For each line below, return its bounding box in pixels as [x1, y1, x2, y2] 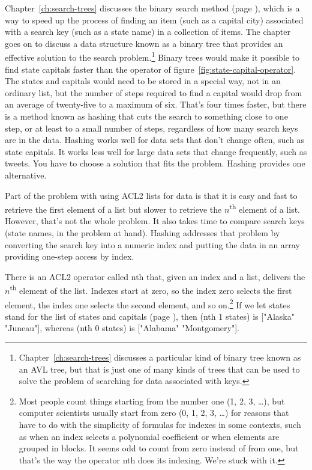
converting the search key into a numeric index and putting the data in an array [5, 238, 300, 251]
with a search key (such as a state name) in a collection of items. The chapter [5, 25, 290, 38]
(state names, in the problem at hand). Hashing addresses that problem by [5, 227, 280, 239]
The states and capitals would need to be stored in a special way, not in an [5, 75, 281, 87]
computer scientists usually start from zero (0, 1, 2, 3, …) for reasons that [19, 406, 289, 419]
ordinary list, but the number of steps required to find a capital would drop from [5, 86, 302, 99]
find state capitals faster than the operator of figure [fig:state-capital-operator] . [5, 63, 296, 75]
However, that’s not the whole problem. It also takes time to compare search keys [5, 215, 305, 227]
